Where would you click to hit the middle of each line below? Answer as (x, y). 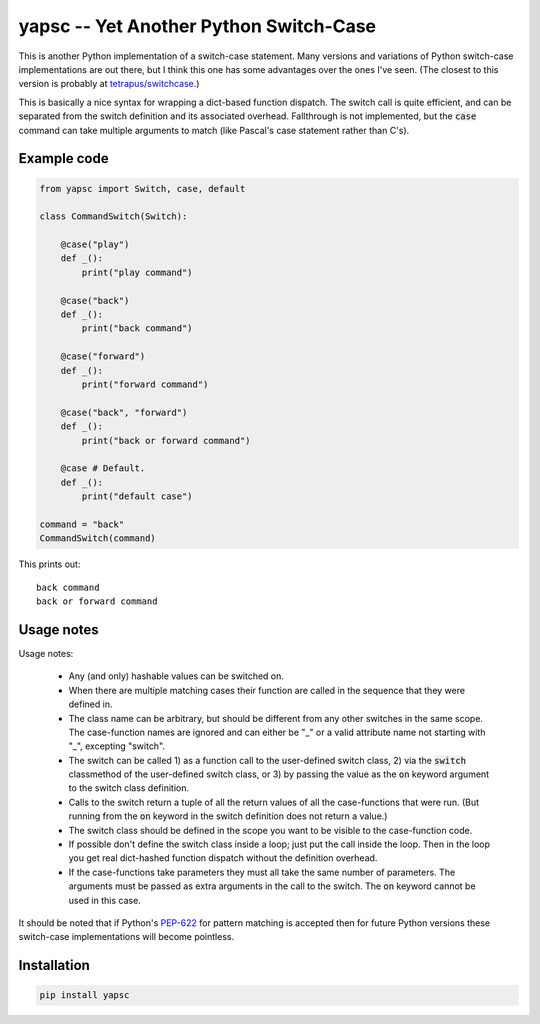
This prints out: (49, 564)
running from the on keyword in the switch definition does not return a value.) (228, 816)
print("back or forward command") (166, 440)
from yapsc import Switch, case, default (142, 188)
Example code (63, 158)
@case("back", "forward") (124, 412)
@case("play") (95, 244)
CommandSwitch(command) (98, 538)
